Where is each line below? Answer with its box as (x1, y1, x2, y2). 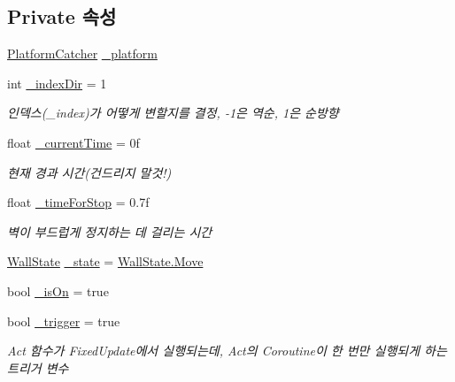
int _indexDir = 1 (7, 73, 107, 92)
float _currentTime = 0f (7, 133, 140, 151)
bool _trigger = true (7, 311, 120, 330)
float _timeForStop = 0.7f (7, 193, 150, 211)
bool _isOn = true (7, 281, 109, 300)
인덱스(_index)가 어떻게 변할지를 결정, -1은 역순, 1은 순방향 (7, 103, 339, 122)
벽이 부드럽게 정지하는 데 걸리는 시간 (7, 222, 212, 241)
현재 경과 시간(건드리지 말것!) (7, 163, 172, 181)
